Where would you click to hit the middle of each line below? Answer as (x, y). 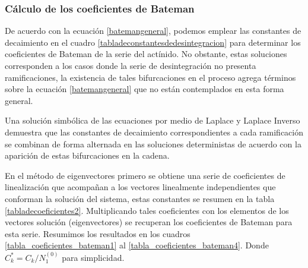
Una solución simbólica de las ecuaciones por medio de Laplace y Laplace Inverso (153, 120)
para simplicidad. (93, 257)
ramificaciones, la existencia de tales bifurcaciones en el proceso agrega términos (150, 77)
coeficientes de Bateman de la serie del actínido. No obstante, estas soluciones (146, 54)
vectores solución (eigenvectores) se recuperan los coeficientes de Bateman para (149, 222)
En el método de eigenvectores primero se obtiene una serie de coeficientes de (145, 175)
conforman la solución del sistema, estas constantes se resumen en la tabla (140, 198)
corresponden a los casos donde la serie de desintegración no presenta (131, 65)
